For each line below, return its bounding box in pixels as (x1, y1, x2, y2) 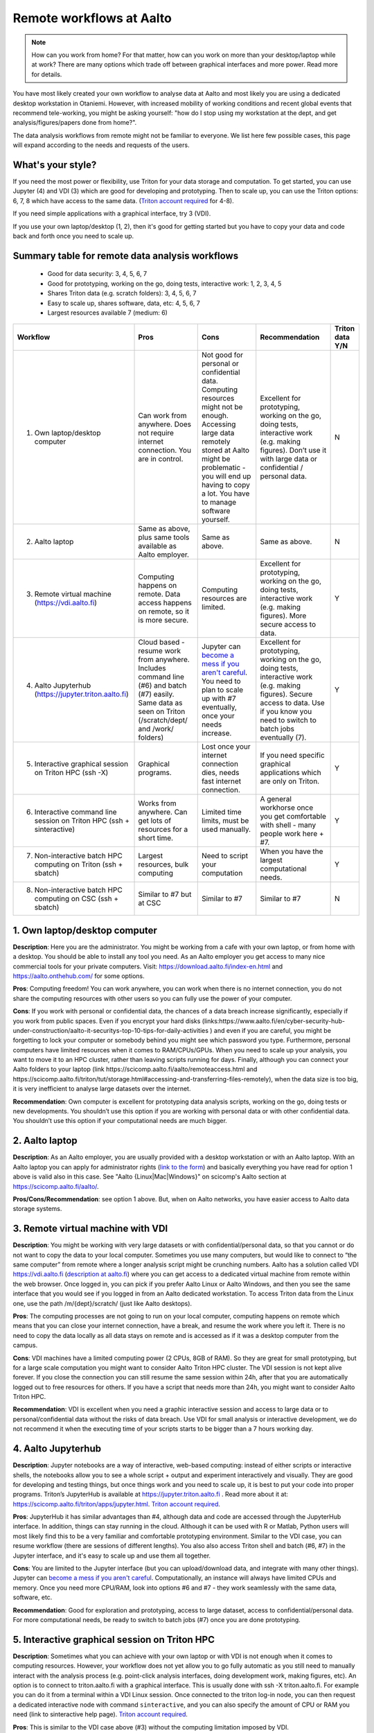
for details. (31, 70, 62, 78)
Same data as (138, 698, 183, 708)
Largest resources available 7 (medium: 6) (47, 308, 168, 317)
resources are (201, 593, 247, 603)
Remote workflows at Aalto (12, 10, 172, 26)
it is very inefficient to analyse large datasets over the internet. (12, 1085, 191, 1093)
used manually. (201, 825, 251, 835)
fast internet (201, 776, 242, 786)
